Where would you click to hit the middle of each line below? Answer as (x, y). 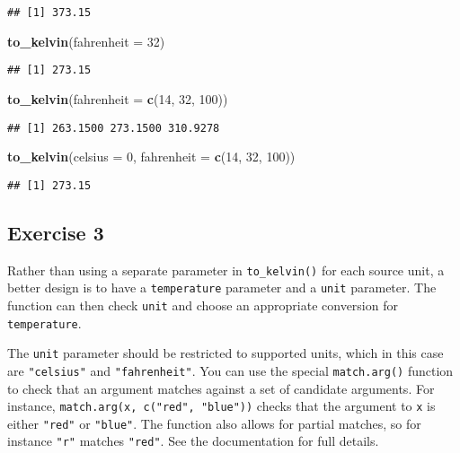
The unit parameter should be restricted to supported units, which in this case (226, 353)
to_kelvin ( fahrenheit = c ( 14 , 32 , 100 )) (118, 98)
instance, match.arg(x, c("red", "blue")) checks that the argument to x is (221, 406)
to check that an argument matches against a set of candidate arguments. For (221, 388)
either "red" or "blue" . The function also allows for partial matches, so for (214, 423)
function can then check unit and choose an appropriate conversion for (203, 305)
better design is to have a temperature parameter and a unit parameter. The (222, 287)
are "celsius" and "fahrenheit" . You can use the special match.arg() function (230, 370)
